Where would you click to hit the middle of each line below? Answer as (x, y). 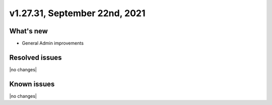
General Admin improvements (53, 43)
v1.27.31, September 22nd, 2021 (77, 13)
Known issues (32, 84)
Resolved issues (36, 57)
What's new (28, 31)
